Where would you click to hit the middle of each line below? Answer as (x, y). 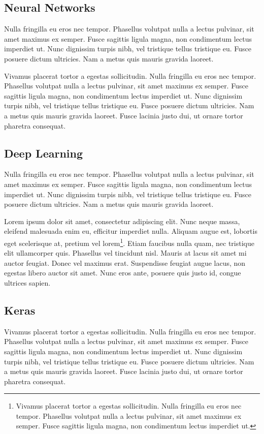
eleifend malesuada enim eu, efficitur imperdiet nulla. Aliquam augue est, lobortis (131, 231)
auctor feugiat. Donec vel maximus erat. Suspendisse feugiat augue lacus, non (125, 262)
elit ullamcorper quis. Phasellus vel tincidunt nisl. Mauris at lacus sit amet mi (125, 253)
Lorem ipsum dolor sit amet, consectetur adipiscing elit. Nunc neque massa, (122, 221)
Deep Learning (44, 153)
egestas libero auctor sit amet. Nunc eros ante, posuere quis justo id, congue (123, 273)
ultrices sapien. (27, 282)
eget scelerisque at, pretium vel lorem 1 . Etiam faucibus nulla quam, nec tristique (129, 242)
